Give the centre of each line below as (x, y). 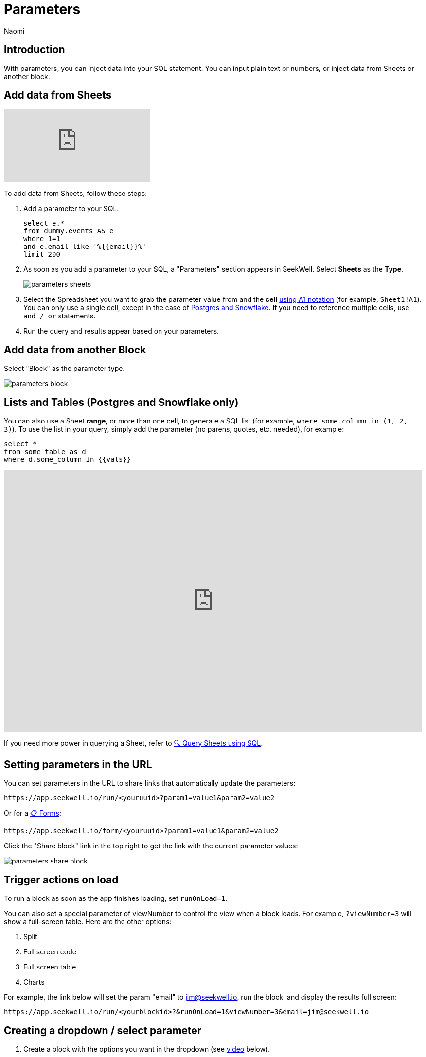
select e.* (44, 223)
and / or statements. (60, 316)
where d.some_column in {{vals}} (68, 460)
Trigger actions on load (61, 880)
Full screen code (50, 952)
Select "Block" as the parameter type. (64, 369)
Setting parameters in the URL (78, 765)
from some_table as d (45, 452)
